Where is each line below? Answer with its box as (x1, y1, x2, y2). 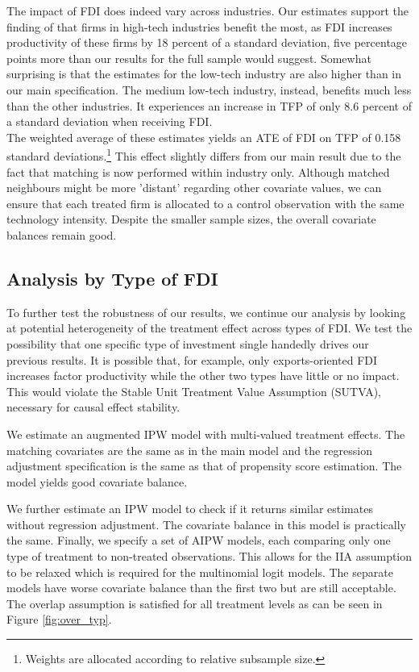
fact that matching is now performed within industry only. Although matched (6, 163, 390, 180)
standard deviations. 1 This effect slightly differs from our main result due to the (6, 145, 401, 164)
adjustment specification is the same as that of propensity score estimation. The (6, 457, 402, 474)
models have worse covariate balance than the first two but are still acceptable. (6, 579, 396, 596)
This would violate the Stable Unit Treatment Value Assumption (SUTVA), (6, 382, 382, 399)
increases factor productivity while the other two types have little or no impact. (6, 367, 400, 384)
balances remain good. (6, 226, 117, 243)
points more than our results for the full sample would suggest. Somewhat (6, 49, 371, 66)
